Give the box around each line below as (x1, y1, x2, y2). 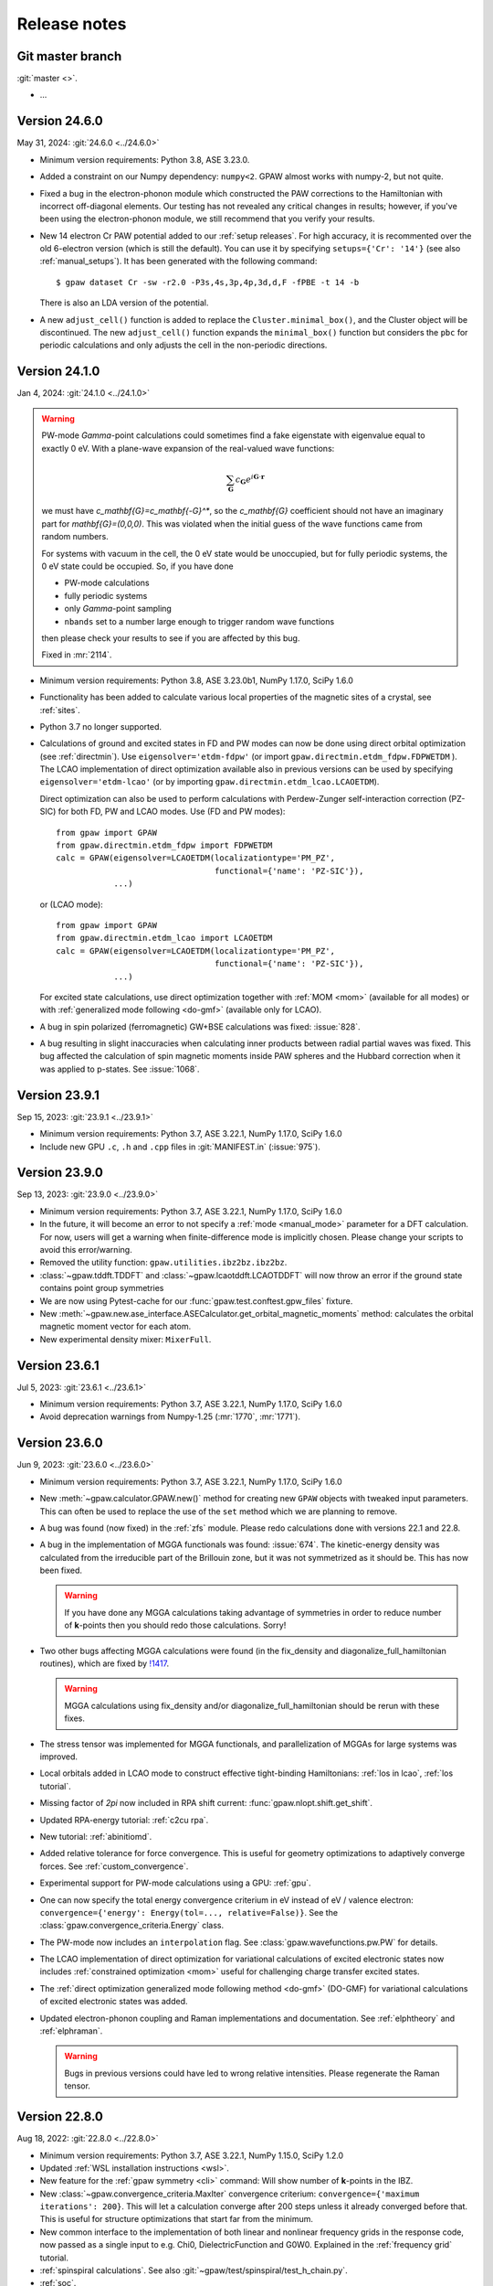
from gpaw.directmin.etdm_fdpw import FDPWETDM (56, 840, 273, 850)
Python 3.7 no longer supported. (39, 721, 163, 732)
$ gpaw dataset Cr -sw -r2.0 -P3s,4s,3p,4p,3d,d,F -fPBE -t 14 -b (56, 277, 360, 287)
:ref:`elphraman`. (39, 2025, 103, 2036)
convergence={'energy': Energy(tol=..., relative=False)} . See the (39, 1907, 338, 1917)
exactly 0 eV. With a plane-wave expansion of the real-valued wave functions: (41, 443, 335, 454)
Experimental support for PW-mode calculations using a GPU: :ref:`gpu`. (39, 1877, 311, 1888)
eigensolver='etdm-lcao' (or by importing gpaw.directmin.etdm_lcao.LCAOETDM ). (39, 776, 380, 787)
